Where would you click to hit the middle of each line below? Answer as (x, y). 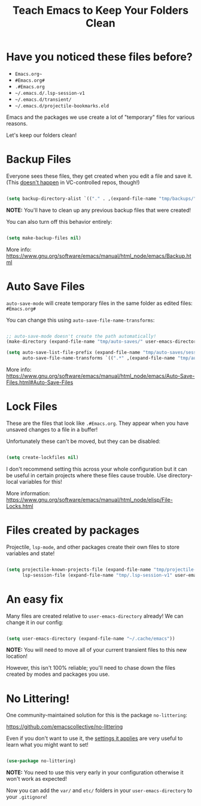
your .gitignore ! (27, 797)
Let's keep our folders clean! (42, 135)
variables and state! (31, 553)
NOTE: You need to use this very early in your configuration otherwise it (95, 772)
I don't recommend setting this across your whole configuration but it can (97, 469)
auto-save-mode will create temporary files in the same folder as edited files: (99, 303)
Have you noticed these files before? (99, 57)
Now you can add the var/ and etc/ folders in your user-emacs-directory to (99, 790)
